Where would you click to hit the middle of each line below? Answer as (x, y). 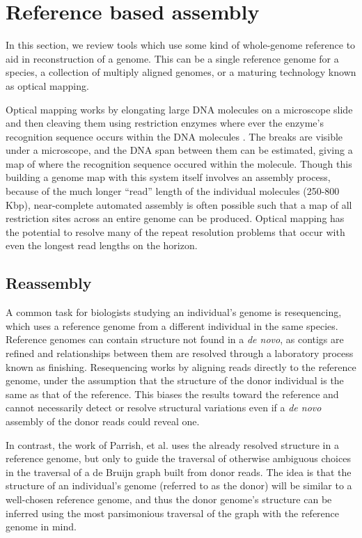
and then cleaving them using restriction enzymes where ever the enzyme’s (165, 123)
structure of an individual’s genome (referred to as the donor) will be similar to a (179, 485)
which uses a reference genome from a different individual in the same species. (172, 325)
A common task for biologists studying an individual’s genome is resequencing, (174, 312)
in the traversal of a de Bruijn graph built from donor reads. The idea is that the (179, 472)
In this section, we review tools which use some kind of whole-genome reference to (181, 45)
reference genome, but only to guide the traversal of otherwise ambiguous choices (178, 458)
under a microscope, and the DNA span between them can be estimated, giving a (179, 150)
